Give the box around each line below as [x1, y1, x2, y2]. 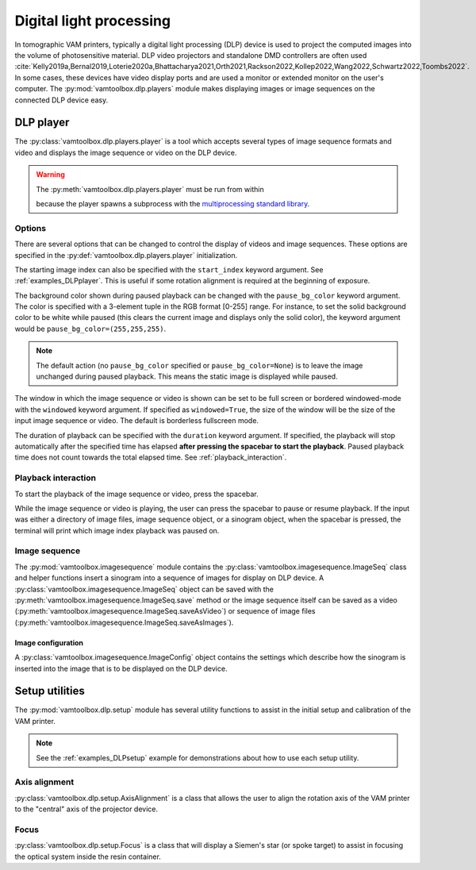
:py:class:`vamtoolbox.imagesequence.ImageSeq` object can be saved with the [14, 584, 274, 594]
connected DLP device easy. [14, 95, 109, 105]
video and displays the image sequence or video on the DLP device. [14, 148, 237, 157]
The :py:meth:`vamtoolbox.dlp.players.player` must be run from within [36, 184, 265, 194]
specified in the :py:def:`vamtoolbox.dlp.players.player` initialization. [14, 250, 238, 260]
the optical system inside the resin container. [14, 852, 162, 861]
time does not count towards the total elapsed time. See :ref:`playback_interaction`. [14, 452, 287, 462]
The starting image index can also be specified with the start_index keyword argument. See [14, 264, 324, 274]
